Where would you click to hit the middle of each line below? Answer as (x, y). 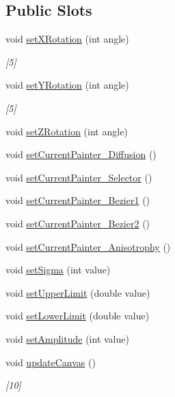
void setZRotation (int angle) (67, 131)
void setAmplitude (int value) (67, 338)
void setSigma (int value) (58, 270)
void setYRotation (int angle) (67, 85)
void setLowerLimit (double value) (78, 316)
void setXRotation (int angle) (67, 39)
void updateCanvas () (51, 362)
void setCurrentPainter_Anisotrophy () (88, 246)
